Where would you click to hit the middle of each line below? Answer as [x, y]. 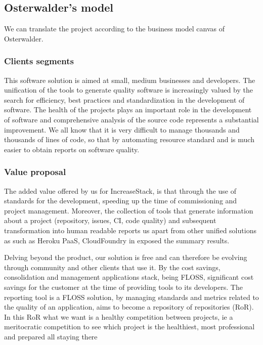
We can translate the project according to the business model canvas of [115, 29]
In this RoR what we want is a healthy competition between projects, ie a [119, 316]
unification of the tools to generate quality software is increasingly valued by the [128, 90]
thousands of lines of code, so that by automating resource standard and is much [129, 139]
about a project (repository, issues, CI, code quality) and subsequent [110, 220]
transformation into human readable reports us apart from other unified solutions [130, 230]
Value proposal [35, 172]
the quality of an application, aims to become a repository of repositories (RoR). [129, 307]
